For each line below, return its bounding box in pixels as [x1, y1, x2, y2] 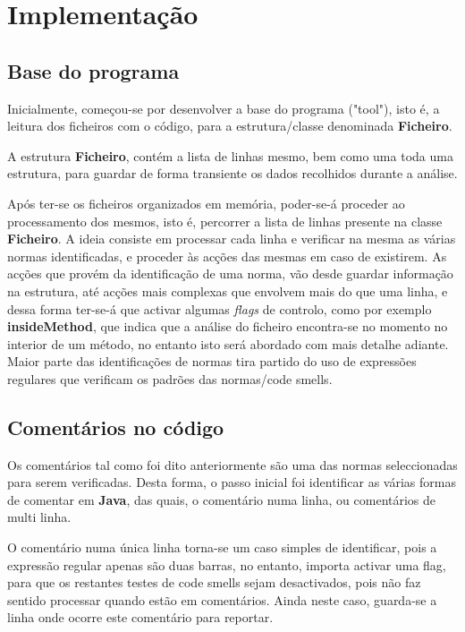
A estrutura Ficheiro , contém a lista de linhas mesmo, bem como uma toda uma [7, 146, 453, 165]
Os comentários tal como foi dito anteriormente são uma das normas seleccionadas [7, 455, 458, 474]
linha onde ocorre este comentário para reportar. [7, 608, 274, 627]
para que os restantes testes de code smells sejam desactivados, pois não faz [7, 573, 421, 592]
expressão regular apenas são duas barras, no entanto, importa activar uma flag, [7, 555, 446, 574]
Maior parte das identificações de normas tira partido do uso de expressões [7, 352, 417, 371]
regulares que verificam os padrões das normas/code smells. [7, 369, 333, 388]
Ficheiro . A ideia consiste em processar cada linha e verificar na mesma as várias [7, 229, 456, 248]
